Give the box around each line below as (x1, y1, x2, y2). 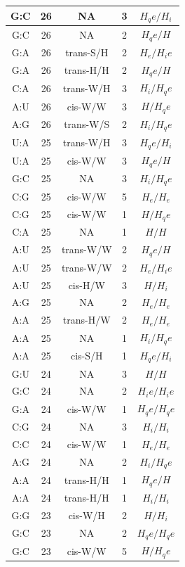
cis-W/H (68, 507, 105, 522)
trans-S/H (65, 44, 109, 59)
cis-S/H (70, 348, 103, 363)
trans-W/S (64, 117, 110, 132)
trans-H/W (62, 312, 111, 327)
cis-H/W (68, 277, 105, 292)
